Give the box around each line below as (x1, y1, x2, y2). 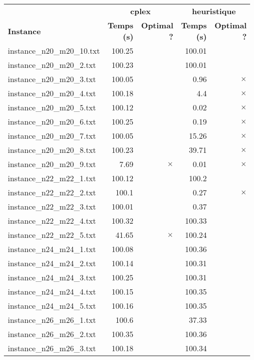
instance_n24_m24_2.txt (8, 257, 96, 269)
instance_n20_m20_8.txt (8, 144, 96, 155)
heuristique (192, 5, 236, 17)
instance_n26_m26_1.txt (8, 314, 96, 325)
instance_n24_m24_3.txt (8, 272, 96, 283)
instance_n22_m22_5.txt (8, 229, 96, 240)
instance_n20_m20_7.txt (8, 130, 96, 141)
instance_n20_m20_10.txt (8, 45, 100, 56)
